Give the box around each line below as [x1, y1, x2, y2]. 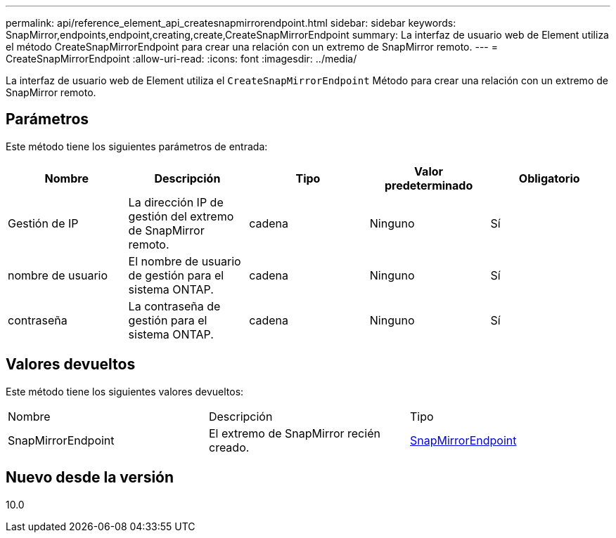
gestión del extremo [128, 209, 234, 223]
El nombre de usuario [128, 254, 241, 268]
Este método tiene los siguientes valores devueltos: [6, 385, 244, 398]
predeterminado [384, 178, 473, 192]
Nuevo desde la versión [6, 468, 174, 487]
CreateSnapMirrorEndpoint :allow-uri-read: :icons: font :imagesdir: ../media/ [6, 53, 357, 65]
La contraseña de [128, 298, 221, 313]
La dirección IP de [128, 195, 224, 209]
